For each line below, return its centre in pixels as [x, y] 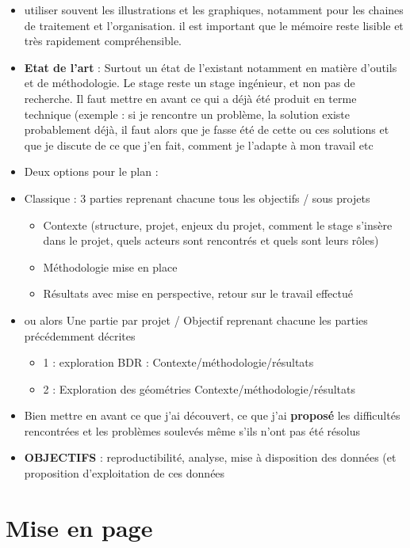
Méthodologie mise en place [110, 266]
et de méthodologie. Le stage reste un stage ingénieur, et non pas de [190, 83]
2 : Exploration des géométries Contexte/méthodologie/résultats [199, 388]
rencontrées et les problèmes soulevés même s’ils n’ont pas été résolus [192, 430]
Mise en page [79, 527]
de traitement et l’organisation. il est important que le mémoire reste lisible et [214, 25]
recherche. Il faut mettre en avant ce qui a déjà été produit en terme [190, 98]
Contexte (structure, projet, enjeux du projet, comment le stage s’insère [218, 225]
